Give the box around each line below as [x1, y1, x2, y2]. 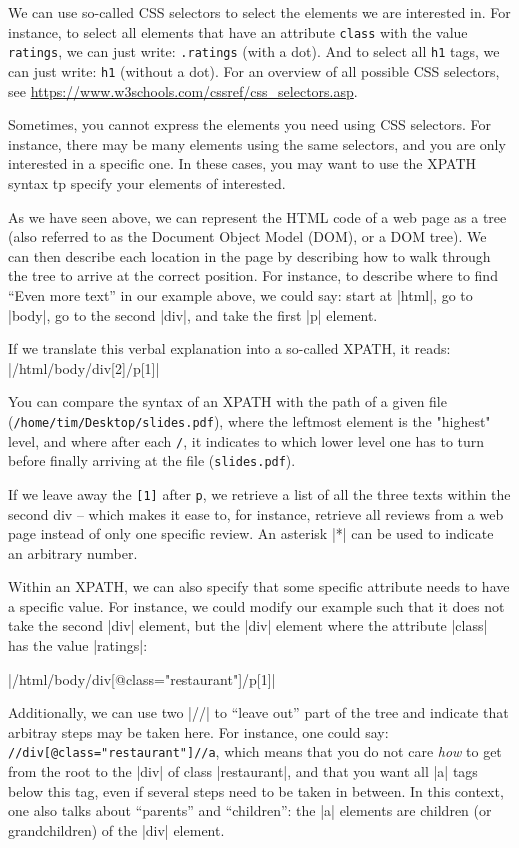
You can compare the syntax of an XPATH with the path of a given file [8, 391, 447, 412]
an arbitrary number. [8, 542, 138, 563]
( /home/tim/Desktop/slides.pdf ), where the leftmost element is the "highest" [8, 410, 491, 431]
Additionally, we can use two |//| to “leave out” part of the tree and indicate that [8, 702, 509, 723]
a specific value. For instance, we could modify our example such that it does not [8, 595, 505, 616]
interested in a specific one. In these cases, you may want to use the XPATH [8, 153, 477, 174]
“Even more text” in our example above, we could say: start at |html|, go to [8, 284, 473, 305]
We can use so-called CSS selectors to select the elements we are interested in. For [8, 2, 511, 22]
